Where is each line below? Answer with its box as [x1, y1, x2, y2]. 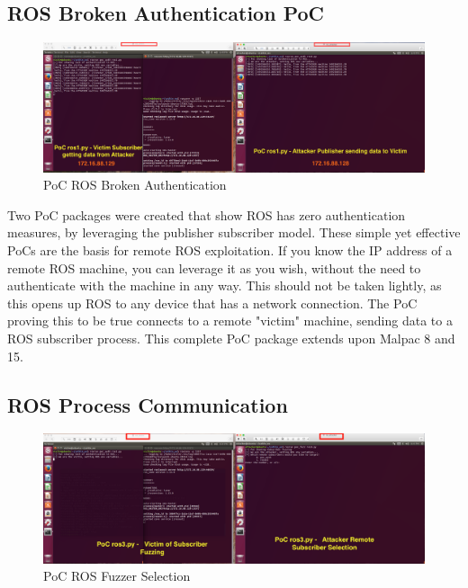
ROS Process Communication [7, 390, 288, 418]
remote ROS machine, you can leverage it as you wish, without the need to [7, 258, 421, 277]
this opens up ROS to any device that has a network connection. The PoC [7, 293, 418, 312]
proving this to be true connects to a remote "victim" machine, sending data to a [7, 311, 453, 330]
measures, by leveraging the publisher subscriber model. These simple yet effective [7, 223, 461, 242]
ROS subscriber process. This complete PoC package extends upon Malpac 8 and [7, 329, 455, 348]
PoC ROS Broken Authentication [43, 175, 227, 194]
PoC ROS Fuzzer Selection [43, 566, 191, 585]
